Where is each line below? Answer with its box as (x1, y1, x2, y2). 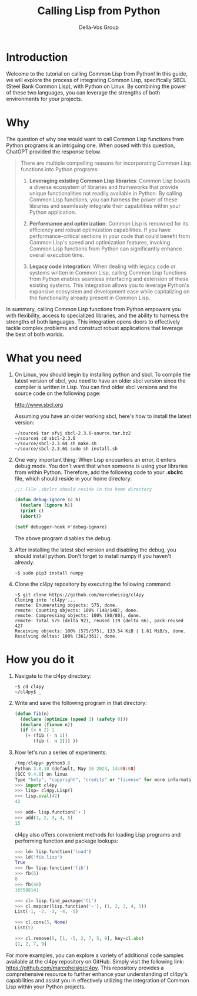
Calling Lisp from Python (37, 4, 161, 18)
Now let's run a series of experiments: (14, 749, 108, 756)
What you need (6, 351, 82, 364)
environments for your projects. (6, 95, 82, 102)
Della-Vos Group (78, 24, 119, 31)
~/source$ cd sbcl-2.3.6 (14, 435, 76, 441)
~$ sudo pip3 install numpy (14, 570, 84, 576)
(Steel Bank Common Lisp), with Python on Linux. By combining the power (6, 83, 186, 90)
